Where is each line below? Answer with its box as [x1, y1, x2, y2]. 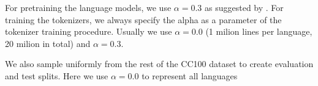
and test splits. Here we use [5, 69, 108, 82]
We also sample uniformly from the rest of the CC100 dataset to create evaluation [5, 57, 314, 70]
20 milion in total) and [5, 37, 91, 49]
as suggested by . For [205, 1, 284, 13]
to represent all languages [142, 69, 238, 82]
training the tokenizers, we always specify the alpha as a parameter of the [5, 13, 282, 26]
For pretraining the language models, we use [5, 1, 172, 13]
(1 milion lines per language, [205, 25, 312, 38]
